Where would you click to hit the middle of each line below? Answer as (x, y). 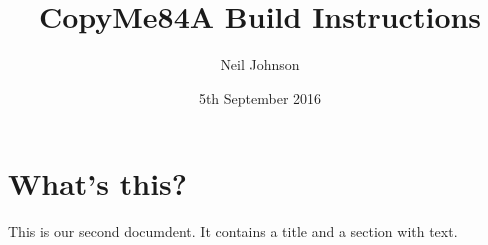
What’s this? (97, 183)
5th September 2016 (260, 97)
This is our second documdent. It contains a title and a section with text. (233, 231)
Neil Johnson (260, 64)
